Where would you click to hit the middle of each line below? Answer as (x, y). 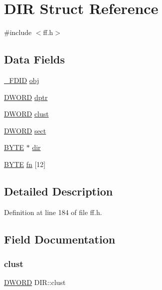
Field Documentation (60, 239)
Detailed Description (59, 191)
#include (18, 32)
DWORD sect (25, 130)
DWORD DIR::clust (35, 282)
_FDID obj (22, 80)
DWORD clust (26, 114)
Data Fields (35, 59)
